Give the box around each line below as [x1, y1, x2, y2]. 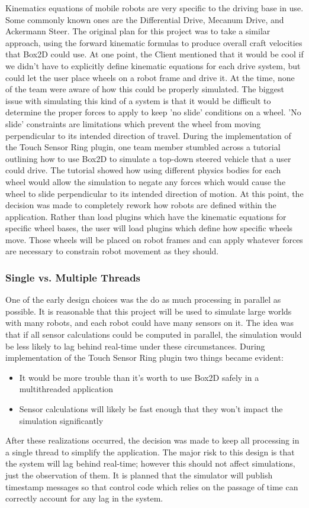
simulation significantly [19, 414, 104, 426]
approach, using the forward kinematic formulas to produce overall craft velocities [5, 36, 302, 48]
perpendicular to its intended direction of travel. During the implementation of [5, 129, 291, 141]
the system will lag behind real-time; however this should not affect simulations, [5, 457, 295, 470]
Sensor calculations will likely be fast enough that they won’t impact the [19, 403, 283, 415]
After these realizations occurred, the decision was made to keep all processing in [5, 434, 300, 446]
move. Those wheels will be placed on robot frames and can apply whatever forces [5, 233, 303, 245]
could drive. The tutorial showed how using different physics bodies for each [5, 164, 281, 176]
